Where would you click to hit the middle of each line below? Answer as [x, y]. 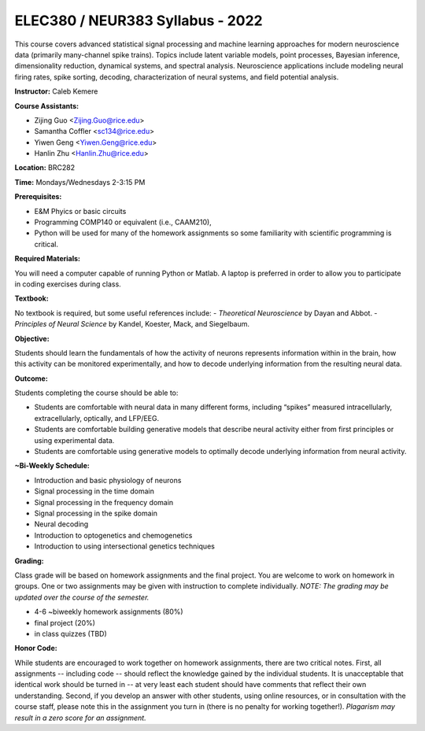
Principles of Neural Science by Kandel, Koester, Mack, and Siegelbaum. [132, 324]
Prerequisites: [38, 197]
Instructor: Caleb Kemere [56, 91]
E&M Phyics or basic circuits [80, 211]
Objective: [32, 338]
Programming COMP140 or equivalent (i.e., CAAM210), [123, 222]
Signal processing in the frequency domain [104, 502]
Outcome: [31, 378]
